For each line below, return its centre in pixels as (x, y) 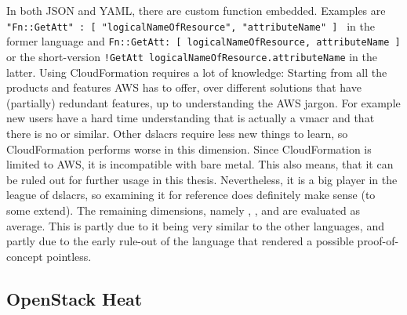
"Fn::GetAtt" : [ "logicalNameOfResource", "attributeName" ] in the (191, 25)
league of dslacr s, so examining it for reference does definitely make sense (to (191, 195)
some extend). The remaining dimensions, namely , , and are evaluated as (184, 210)
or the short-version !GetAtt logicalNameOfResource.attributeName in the (192, 56)
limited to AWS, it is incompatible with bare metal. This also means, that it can (200, 164)
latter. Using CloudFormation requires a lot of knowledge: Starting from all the (197, 72)
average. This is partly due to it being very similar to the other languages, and (195, 225)
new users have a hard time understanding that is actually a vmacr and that (191, 118)
